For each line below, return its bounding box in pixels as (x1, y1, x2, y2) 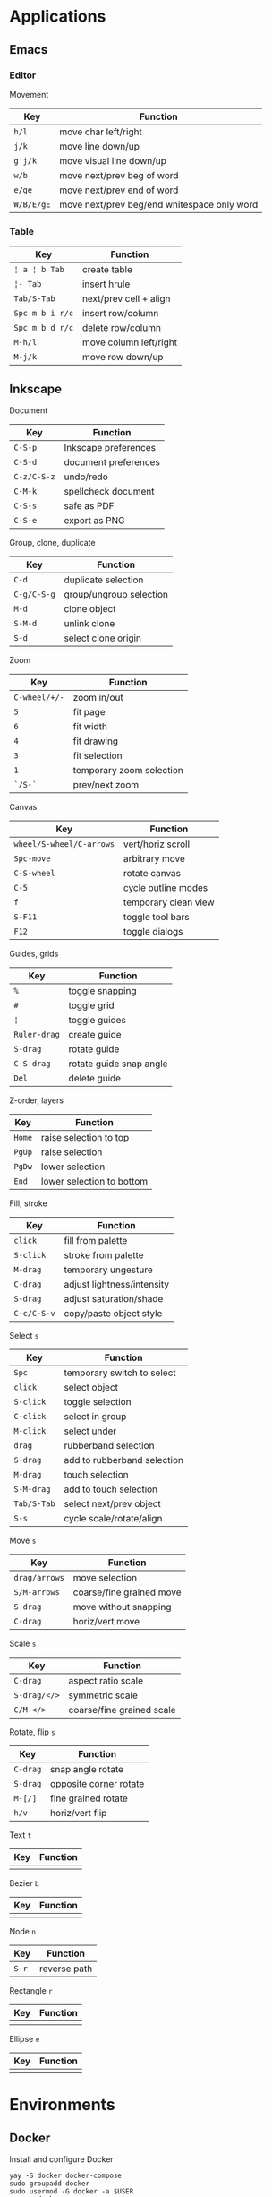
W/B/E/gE (13, 199, 51, 210)
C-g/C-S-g (13, 589, 55, 599)
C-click (13, 1411, 47, 1421)
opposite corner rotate (50, 1777, 145, 1789)
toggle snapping (68, 984, 137, 996)
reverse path (38, 1962, 93, 1975)
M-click (13, 1426, 47, 1435)
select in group (64, 1409, 127, 1422)
